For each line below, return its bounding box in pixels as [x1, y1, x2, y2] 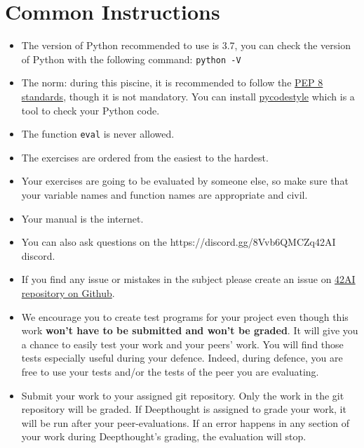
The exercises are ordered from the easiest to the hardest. [21, 150, 269, 164]
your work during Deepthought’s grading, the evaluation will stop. [21, 429, 306, 444]
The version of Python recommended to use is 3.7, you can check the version [21, 38, 351, 53]
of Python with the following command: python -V [21, 51, 241, 66]
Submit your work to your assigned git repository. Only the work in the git [21, 388, 344, 402]
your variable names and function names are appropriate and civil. [21, 187, 308, 202]
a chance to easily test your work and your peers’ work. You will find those [21, 336, 344, 351]
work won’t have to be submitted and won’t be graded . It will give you [21, 323, 358, 338]
